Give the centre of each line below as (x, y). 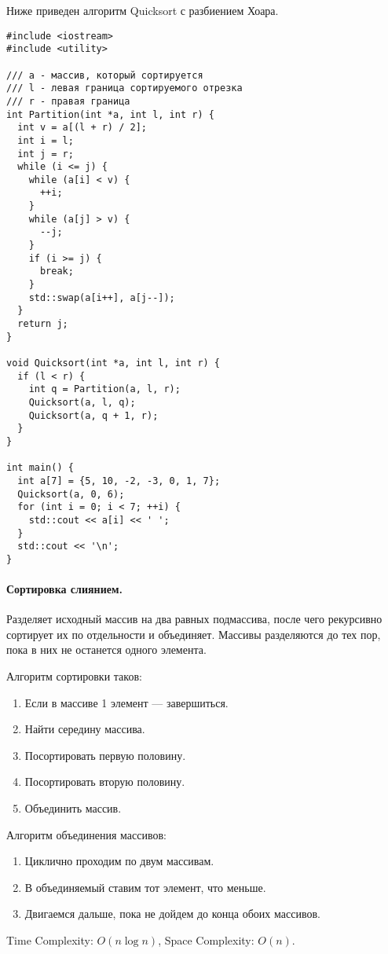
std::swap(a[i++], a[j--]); (102, 297)
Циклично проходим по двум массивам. (119, 861)
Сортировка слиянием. (64, 589)
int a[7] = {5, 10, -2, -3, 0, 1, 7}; (119, 481)
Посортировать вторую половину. (105, 782)
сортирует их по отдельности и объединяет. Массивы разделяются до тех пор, (194, 634)
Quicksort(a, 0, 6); (71, 494)
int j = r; (46, 154)
